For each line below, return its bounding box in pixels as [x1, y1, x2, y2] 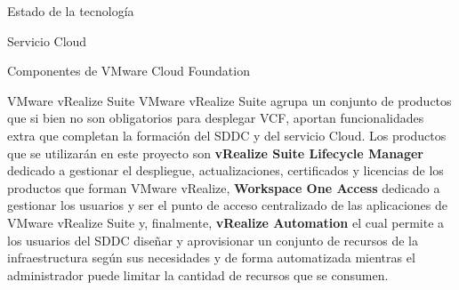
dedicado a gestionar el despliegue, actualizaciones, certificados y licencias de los [7, 161, 444, 180]
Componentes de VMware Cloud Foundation [7, 61, 250, 80]
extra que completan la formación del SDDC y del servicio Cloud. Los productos [7, 125, 447, 144]
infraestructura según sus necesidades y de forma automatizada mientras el [7, 248, 415, 267]
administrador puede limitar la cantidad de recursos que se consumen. [7, 265, 389, 284]
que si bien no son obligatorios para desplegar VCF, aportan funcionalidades [7, 109, 424, 127]
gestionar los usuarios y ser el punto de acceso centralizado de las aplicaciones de [7, 196, 447, 214]
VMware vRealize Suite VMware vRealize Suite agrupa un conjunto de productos [7, 91, 452, 109]
